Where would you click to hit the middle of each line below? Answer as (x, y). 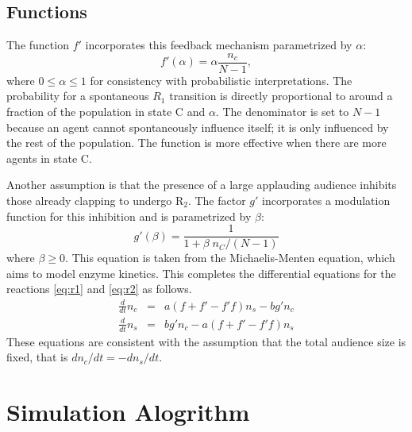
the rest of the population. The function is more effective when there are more (196, 143)
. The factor (217, 201)
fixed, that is (37, 357)
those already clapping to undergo (89, 201)
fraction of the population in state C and (106, 112)
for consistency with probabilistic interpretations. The (221, 80)
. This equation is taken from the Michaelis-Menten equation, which (230, 258)
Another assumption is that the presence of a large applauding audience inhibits (202, 185)
